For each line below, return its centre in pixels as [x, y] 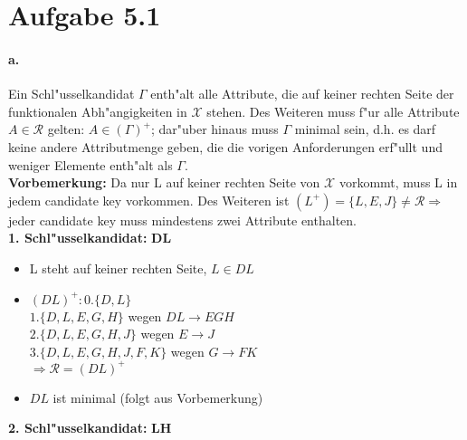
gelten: [66, 129]
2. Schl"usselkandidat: [78, 428]
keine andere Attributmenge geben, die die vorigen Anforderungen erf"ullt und [225, 146]
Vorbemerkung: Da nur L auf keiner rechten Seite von [164, 182]
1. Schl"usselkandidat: [78, 238]
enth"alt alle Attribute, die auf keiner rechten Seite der [302, 94]
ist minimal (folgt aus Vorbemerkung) [158, 397]
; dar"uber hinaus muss [214, 129]
